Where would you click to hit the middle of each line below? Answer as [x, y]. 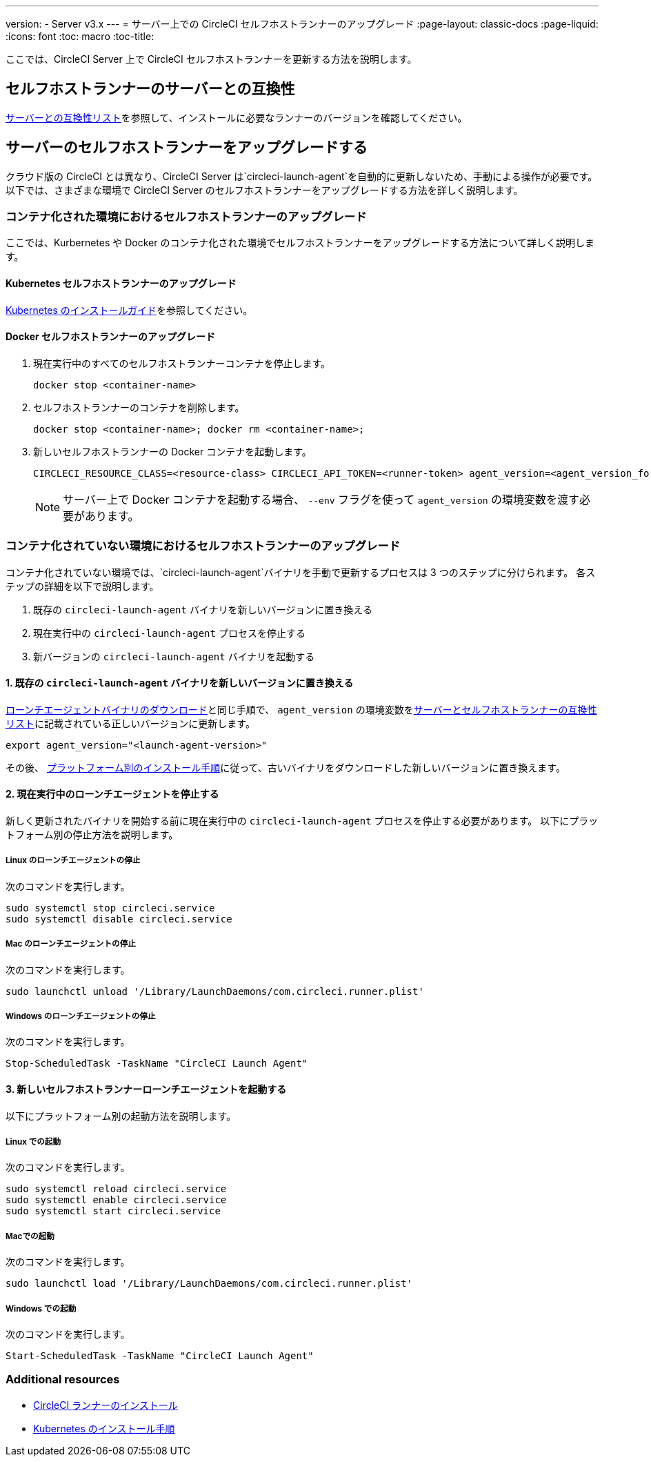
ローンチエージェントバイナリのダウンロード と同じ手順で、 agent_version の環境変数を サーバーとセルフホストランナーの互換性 [301, 709]
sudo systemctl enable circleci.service [116, 1200]
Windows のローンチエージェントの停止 [81, 1017]
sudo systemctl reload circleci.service [116, 1189]
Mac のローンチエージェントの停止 [71, 944]
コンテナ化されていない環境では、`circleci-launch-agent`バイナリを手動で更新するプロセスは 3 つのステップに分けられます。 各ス [301, 572]
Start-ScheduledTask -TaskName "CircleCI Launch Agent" [160, 1355]
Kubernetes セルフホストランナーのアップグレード [121, 284]
